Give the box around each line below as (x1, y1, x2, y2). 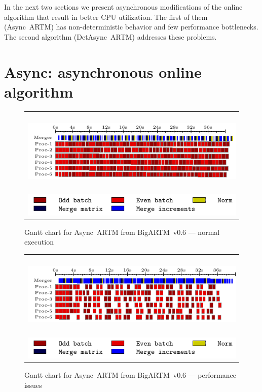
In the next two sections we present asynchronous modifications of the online (4, 2, 243, 12)
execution (24, 236, 54, 247)
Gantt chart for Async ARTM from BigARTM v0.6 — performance (24, 369, 236, 380)
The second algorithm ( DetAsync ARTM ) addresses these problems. (4, 31, 217, 42)
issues (24, 379, 42, 390)
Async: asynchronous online (4, 61, 202, 82)
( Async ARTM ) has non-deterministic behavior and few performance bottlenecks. (4, 21, 258, 32)
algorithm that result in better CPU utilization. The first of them (4, 11, 208, 22)
